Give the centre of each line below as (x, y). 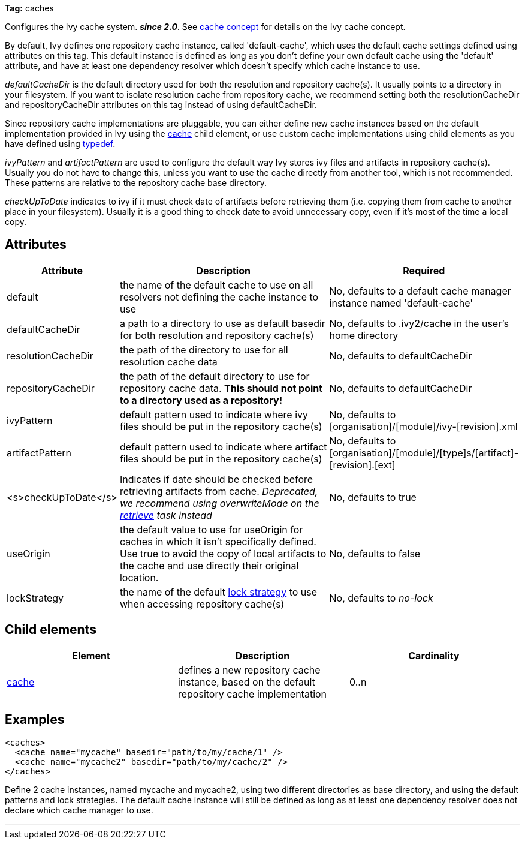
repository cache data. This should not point (221, 388)
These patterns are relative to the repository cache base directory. (136, 183)
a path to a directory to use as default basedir (222, 323)
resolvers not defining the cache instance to (219, 297)
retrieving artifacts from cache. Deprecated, (219, 491)
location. (139, 577)
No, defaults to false (375, 553)
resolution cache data (168, 361)
